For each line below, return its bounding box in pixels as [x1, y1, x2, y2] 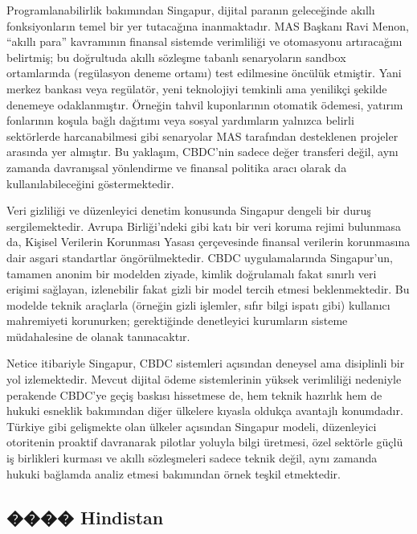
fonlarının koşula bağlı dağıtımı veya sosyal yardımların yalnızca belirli [6, 112, 354, 129]
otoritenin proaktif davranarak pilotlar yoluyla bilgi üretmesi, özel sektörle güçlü [6, 433, 403, 450]
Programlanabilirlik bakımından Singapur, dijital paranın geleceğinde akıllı [6, 2, 375, 18]
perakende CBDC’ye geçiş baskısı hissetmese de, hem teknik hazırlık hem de [6, 386, 382, 403]
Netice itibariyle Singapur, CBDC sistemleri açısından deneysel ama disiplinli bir [6, 355, 405, 372]
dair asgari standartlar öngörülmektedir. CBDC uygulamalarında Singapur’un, [6, 249, 393, 265]
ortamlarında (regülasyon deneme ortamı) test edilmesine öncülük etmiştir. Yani [6, 64, 402, 81]
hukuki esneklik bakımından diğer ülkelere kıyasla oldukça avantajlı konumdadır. [6, 402, 403, 419]
